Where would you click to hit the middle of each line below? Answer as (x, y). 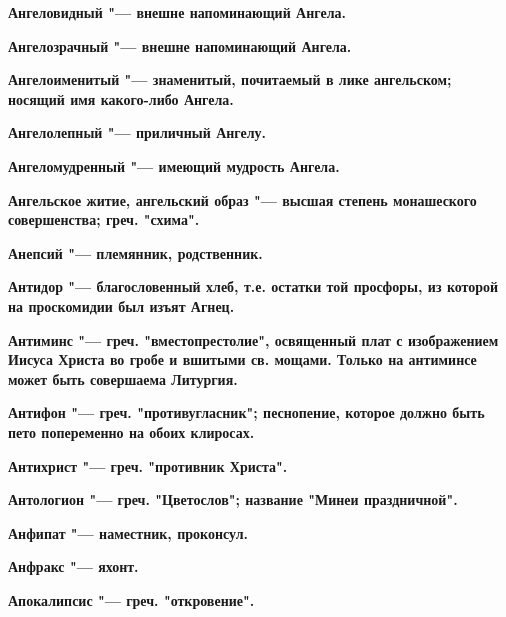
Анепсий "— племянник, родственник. (135, 252)
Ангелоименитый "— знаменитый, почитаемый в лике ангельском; (230, 79)
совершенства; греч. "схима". (104, 219)
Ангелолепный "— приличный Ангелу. (137, 132)
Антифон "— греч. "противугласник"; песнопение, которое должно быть (246, 412)
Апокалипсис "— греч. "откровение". (131, 599)
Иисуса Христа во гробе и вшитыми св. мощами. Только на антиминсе (242, 359)
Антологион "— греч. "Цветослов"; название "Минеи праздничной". (233, 499)
